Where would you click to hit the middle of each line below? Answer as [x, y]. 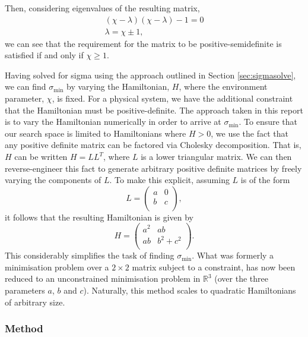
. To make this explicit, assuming [169, 180]
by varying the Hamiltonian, [118, 86]
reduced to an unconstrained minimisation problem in [103, 278]
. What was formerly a [233, 255]
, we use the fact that [250, 133]
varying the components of [53, 180]
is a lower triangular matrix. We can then [216, 156]
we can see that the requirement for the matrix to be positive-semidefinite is [143, 43]
